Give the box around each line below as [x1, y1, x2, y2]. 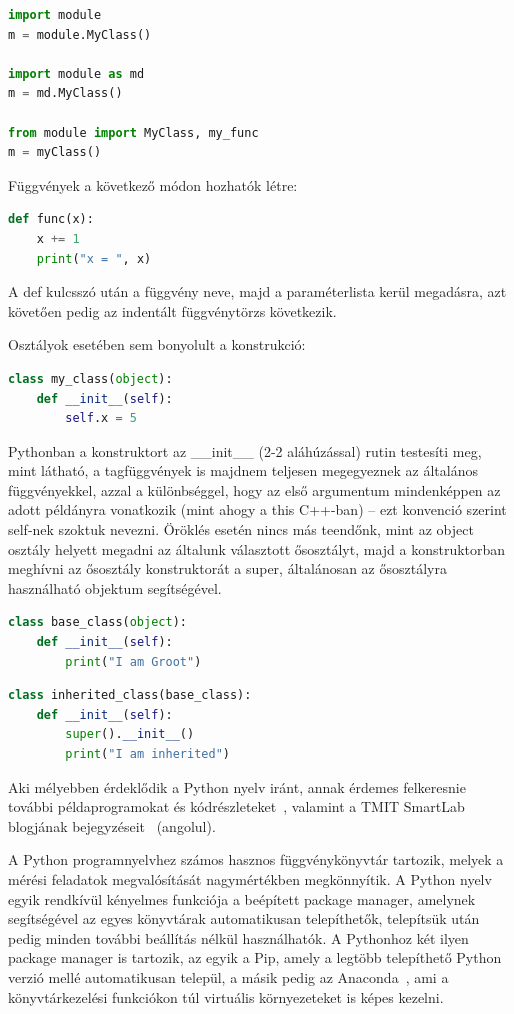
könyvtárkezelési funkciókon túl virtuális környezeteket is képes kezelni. [8, 986, 444, 1007]
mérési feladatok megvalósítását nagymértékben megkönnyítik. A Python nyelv [8, 868, 492, 889]
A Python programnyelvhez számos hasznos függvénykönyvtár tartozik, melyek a [8, 849, 504, 870]
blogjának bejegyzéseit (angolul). [8, 815, 216, 836]
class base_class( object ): [8, 615, 187, 630]
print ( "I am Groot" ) [65, 654, 202, 669]
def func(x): [8, 212, 94, 227]
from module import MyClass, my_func [8, 125, 259, 140]
